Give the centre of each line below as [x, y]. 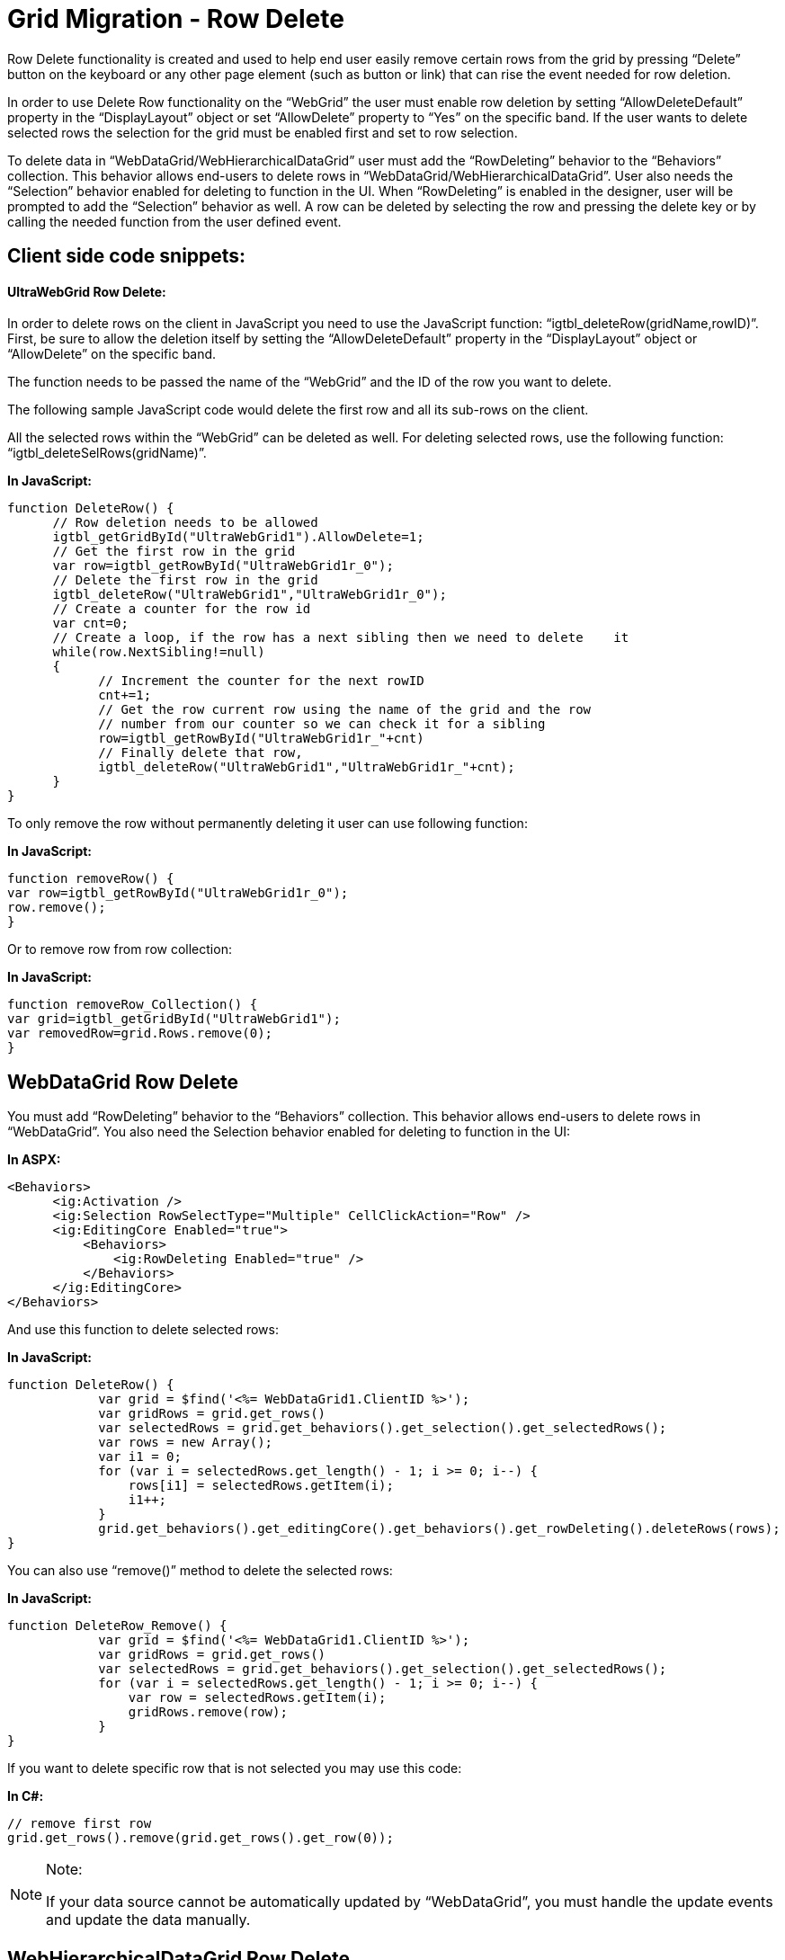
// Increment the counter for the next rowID [261, 681]
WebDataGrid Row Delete [123, 1082]
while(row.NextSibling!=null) [159, 652]
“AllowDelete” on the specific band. [112, 354]
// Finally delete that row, [201, 753]
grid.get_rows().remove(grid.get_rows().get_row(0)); [201, 1838]
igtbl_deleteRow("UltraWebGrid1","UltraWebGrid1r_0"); [250, 595]
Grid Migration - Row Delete [176, 19]
